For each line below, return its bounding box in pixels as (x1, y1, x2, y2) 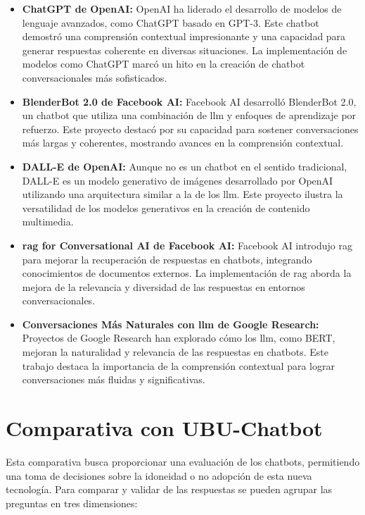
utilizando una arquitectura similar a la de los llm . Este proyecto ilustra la (22, 187, 343, 201)
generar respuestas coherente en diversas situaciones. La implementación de (22, 42, 347, 57)
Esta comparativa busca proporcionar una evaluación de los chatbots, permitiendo (6, 454, 360, 469)
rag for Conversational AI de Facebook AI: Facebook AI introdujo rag (22, 237, 352, 252)
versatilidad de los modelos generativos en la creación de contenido (22, 200, 310, 215)
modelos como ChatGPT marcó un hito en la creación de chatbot (22, 56, 305, 71)
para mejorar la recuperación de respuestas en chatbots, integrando (22, 252, 312, 266)
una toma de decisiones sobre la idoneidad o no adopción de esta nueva (6, 468, 312, 483)
